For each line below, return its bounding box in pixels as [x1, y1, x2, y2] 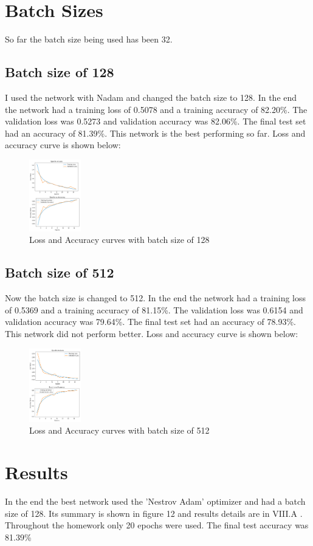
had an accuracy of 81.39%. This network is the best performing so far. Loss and [5, 126, 306, 139]
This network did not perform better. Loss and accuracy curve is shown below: [5, 327, 298, 340]
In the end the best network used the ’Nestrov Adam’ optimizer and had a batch [5, 494, 306, 507]
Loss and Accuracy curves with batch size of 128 [29, 233, 210, 246]
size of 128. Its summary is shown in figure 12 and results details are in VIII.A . [5, 507, 303, 519]
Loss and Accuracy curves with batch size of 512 [29, 424, 210, 437]
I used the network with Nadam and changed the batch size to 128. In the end [5, 90, 297, 103]
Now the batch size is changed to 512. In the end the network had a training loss [5, 292, 306, 304]
